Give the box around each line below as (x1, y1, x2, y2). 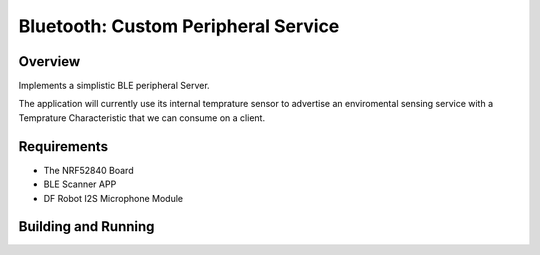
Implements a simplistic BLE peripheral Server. (18, 80, 210, 92)
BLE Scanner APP (43, 178, 117, 190)
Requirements (18, 138, 109, 155)
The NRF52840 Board (43, 164, 134, 176)
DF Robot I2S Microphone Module (43, 192, 184, 204)
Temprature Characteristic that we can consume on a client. (18, 111, 265, 124)
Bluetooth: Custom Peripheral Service (18, 15, 340, 37)
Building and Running (18, 218, 155, 235)
